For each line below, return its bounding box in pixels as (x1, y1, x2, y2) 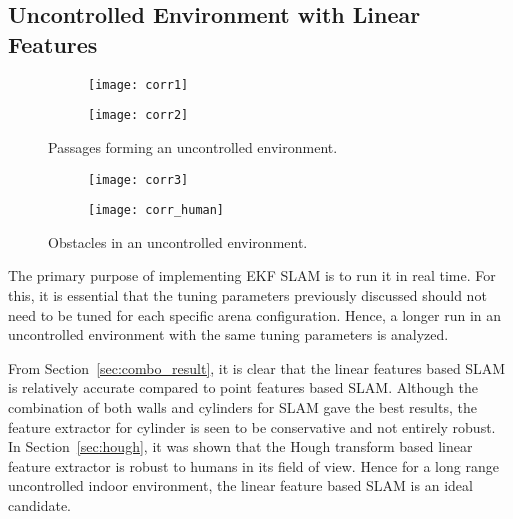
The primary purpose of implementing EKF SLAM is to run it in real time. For (8, 265, 496, 286)
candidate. (8, 494, 72, 515)
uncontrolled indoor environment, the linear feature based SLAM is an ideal (8, 475, 473, 496)
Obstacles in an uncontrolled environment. (48, 231, 308, 252)
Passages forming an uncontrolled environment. (48, 136, 338, 157)
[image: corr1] (88, 77, 189, 92)
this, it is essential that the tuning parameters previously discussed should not (8, 285, 487, 305)
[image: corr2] (88, 108, 189, 123)
